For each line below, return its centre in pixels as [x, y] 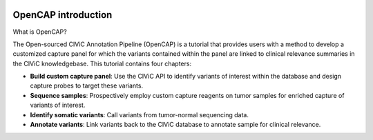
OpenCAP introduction [63, 15]
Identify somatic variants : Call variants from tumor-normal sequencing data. [139, 114]
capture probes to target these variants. [87, 86]
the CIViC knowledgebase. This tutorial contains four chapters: [102, 63]
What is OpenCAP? [40, 32]
